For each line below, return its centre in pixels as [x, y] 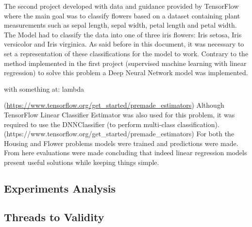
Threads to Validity [54, 217]
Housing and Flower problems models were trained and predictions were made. [121, 143]
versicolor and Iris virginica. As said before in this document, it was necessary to [124, 44]
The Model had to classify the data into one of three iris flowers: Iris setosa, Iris [123, 34]
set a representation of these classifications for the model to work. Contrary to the [126, 53]
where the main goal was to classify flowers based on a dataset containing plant [122, 15]
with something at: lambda [44, 89]
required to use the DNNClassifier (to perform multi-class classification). [112, 124]
